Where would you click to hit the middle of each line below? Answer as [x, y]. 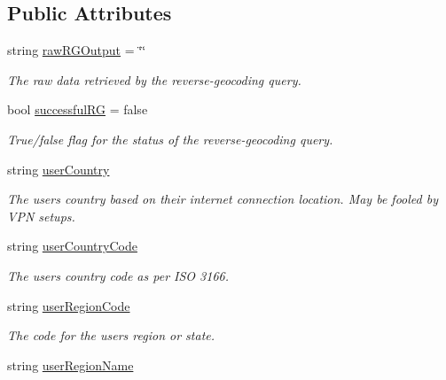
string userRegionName [70, 364]
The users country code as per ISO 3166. [118, 275]
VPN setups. [41, 216]
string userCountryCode [72, 246]
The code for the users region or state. [111, 335]
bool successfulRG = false [78, 109]
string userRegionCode [69, 305]
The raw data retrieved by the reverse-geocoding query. [154, 79]
